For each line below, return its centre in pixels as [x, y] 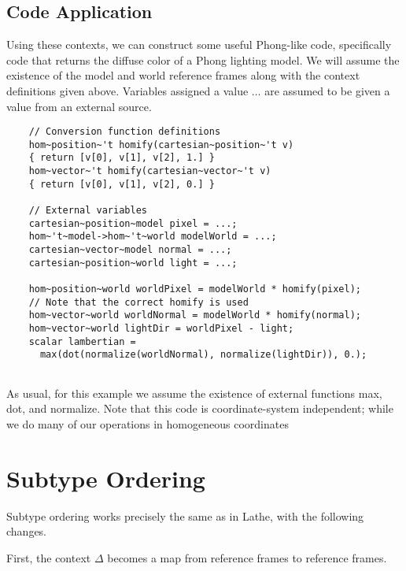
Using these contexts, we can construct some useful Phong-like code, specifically [199, 44]
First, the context [49, 557]
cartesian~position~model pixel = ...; [133, 223]
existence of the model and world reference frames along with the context [183, 75]
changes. [27, 531]
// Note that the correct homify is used [138, 302]
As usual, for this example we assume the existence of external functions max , [194, 393]
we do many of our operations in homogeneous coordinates [148, 423]
